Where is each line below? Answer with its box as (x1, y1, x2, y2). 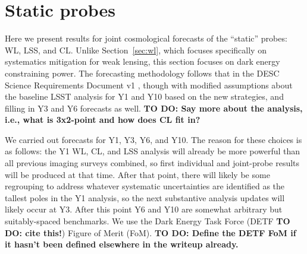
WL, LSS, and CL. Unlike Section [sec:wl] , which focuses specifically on (5, 43, 267, 56)
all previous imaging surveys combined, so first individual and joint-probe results (5, 157, 300, 169)
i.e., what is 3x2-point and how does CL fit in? (5, 113, 201, 126)
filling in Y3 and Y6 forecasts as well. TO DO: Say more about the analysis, (5, 101, 303, 114)
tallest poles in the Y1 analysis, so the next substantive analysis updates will (5, 191, 285, 204)
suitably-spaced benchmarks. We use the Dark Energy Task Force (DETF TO (5, 215, 290, 227)
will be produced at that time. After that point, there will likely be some (5, 168, 270, 180)
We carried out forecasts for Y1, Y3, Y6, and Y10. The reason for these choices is (5, 133, 302, 145)
